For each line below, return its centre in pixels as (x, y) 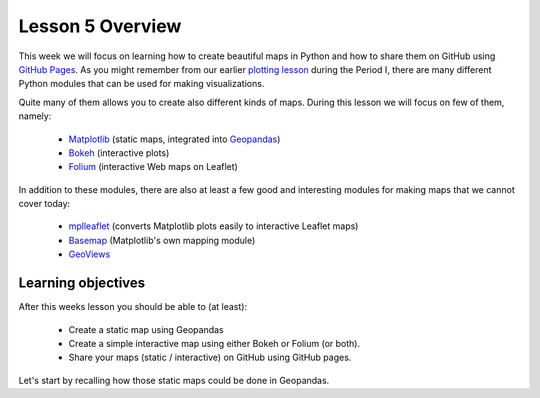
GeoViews (89, 254)
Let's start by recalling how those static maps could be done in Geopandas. (174, 380)
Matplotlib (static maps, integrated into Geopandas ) (174, 139)
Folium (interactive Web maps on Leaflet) (153, 167)
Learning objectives (82, 283)
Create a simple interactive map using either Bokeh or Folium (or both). (214, 343)
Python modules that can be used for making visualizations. (141, 84)
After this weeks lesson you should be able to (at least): (133, 307)
